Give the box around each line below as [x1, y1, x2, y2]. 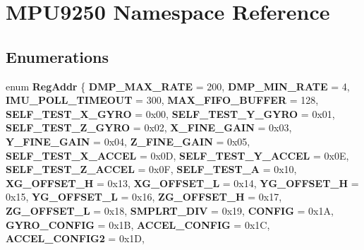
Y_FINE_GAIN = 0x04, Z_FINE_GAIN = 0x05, [6, 133, 250, 148]
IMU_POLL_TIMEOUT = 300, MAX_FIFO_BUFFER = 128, [6, 93, 319, 107]
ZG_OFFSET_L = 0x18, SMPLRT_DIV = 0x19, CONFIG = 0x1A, [6, 203, 334, 218]
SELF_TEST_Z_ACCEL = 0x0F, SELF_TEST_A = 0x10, [6, 162, 297, 177]
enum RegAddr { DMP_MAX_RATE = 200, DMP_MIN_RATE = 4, [6, 78, 350, 93]
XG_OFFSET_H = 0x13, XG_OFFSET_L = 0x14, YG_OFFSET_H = [6, 175, 359, 190]
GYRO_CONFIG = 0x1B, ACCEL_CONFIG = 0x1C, [6, 217, 270, 232]
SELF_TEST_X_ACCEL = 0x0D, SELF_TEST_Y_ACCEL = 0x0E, [6, 148, 349, 162]
